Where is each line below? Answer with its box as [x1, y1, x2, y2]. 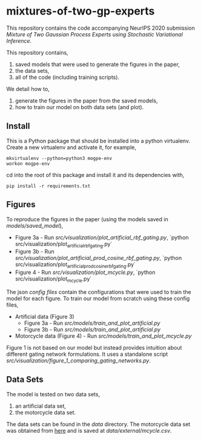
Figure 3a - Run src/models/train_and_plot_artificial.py [24, 319, 160, 327]
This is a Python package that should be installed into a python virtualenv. [6, 137, 191, 144]
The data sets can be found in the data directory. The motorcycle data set [6, 420, 191, 428]
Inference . [6, 37, 32, 44]
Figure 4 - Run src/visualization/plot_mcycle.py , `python [15, 268, 156, 276]
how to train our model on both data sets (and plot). [15, 103, 144, 110]
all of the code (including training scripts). [15, 73, 120, 81]
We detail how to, [6, 85, 50, 92]
